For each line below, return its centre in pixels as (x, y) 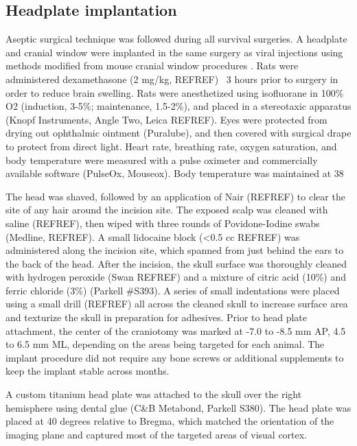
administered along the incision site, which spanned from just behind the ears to (175, 250)
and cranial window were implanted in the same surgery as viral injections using (174, 52)
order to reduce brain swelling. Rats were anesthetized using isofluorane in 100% (175, 92)
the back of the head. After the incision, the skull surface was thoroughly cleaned (176, 263)
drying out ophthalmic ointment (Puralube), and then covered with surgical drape (178, 133)
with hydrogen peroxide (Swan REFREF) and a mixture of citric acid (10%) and (176, 277)
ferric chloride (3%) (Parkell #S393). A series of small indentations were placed (173, 290)
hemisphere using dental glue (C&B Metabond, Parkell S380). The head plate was (178, 407)
